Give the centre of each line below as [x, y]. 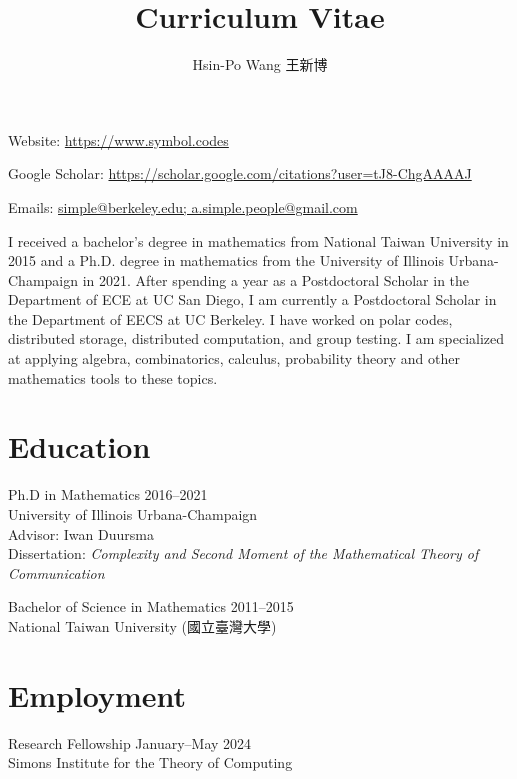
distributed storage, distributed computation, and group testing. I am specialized [256, 338]
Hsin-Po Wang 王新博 [260, 64]
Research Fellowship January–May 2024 [130, 742]
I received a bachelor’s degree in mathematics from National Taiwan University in [258, 240]
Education [79, 446]
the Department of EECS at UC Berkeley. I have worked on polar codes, [230, 318]
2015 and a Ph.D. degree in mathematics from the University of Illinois [226, 260]
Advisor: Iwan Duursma [81, 533]
